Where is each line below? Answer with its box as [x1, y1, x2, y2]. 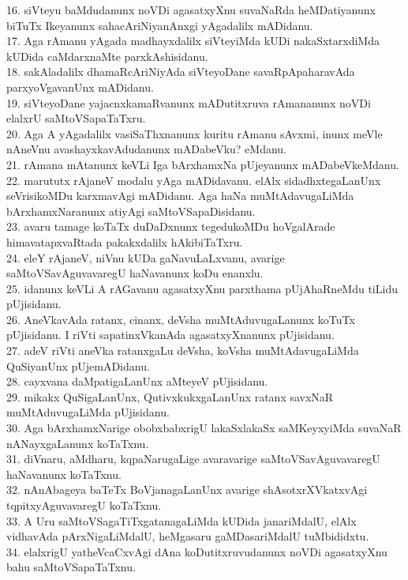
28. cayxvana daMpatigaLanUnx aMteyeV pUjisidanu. [6, 373, 268, 390]
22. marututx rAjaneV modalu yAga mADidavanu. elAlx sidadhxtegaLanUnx [6, 171, 381, 188]
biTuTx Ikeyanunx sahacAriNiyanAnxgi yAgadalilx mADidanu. [6, 17, 313, 33]
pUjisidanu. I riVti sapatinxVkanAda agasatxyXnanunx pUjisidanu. [6, 326, 335, 343]
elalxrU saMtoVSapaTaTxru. [6, 110, 146, 126]
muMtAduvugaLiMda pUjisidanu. [6, 404, 170, 420]
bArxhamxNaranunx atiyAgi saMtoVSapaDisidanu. [6, 202, 256, 219]
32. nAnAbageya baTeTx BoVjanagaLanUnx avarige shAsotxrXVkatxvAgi [6, 481, 368, 498]
